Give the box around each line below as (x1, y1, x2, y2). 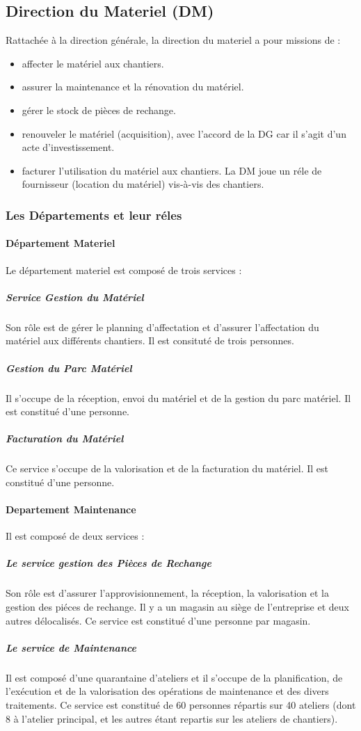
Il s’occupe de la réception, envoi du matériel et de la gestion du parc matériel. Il (6, 390, 351, 405)
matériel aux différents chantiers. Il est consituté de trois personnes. (6, 333, 294, 348)
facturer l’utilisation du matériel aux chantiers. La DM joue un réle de (22, 163, 322, 177)
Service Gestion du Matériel (6, 289, 144, 304)
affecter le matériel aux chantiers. (22, 56, 164, 70)
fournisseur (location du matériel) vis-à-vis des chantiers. (22, 177, 264, 191)
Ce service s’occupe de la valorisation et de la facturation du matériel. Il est (6, 461, 328, 476)
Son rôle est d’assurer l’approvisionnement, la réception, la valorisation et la (6, 586, 329, 600)
